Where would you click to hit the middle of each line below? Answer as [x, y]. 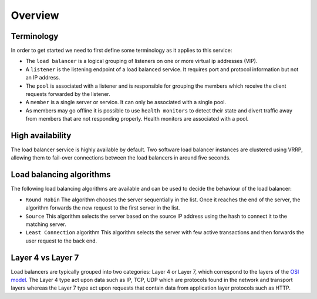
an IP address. [43, 78]
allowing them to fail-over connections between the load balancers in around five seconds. [121, 158]
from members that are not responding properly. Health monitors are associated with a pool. [137, 119]
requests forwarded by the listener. [68, 94]
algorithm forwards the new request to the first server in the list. [103, 208]
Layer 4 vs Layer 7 [45, 258]
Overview [35, 15]
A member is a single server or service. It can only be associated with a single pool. [126, 102]
